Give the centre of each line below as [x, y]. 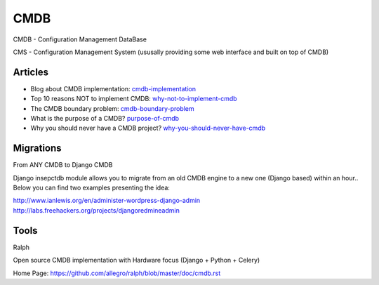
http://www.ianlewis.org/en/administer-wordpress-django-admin [107, 201]
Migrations [38, 148]
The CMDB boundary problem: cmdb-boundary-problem [112, 108]
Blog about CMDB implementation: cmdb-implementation [113, 88]
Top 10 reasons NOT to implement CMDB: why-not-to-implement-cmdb [134, 99]
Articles [31, 72]
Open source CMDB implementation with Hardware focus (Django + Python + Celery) [137, 260]
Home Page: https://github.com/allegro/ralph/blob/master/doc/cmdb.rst [117, 273]
